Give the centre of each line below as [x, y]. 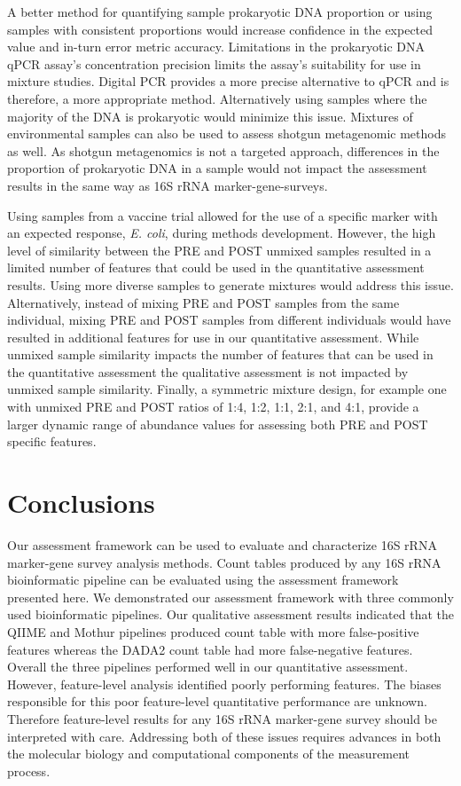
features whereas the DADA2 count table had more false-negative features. [210, 649]
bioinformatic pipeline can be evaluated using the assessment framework [203, 580]
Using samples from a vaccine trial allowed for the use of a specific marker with [223, 215]
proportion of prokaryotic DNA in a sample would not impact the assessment [217, 168]
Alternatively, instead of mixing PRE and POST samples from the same [203, 302]
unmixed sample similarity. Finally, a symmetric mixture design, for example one [227, 389]
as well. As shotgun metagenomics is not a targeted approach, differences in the [223, 150]
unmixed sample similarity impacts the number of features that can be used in [220, 354]
